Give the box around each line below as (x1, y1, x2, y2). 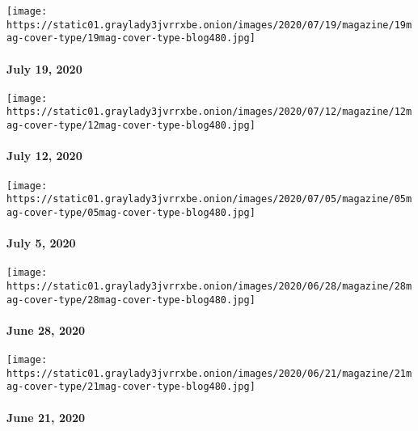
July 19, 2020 (6, 60, 82, 77)
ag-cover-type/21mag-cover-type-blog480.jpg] (6, 381, 255, 393)
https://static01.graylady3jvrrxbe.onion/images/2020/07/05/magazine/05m (6, 193, 412, 205)
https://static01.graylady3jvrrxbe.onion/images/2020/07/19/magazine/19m (6, 19, 412, 31)
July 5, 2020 (6, 235, 76, 251)
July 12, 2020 (6, 147, 82, 164)
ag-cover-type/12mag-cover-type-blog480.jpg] (6, 120, 255, 132)
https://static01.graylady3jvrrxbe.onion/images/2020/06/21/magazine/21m (6, 367, 412, 379)
